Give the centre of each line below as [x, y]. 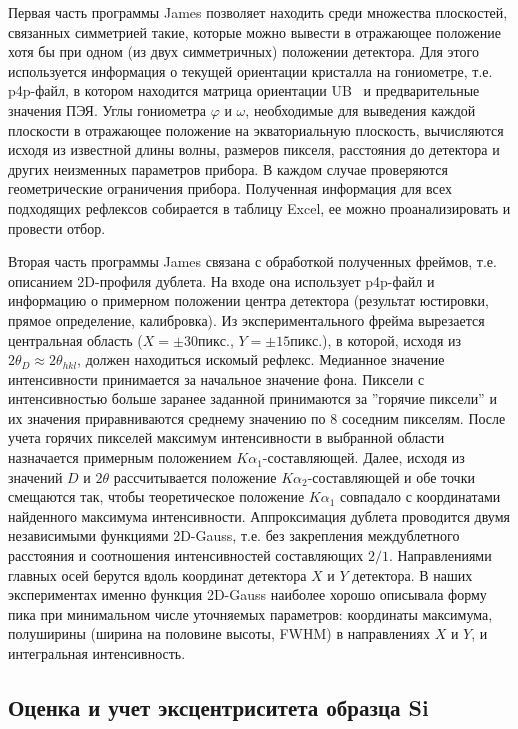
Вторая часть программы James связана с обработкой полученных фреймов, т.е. [252, 261]
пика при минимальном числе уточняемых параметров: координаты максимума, [250, 613]
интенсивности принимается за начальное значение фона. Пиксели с [216, 378]
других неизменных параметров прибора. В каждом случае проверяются [228, 168]
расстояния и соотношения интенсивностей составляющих [186, 555]
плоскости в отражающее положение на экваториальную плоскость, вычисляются [256, 129]
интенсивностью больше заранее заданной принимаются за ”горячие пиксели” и [252, 398]
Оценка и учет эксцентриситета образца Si [218, 706]
